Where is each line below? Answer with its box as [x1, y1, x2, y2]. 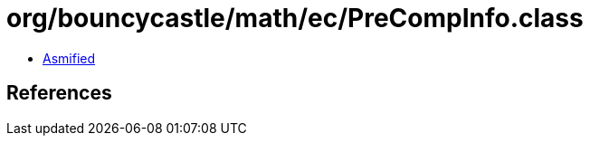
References [6, 81, 112, 105]
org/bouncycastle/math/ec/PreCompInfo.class [6, 3, 584, 33]
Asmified [43, 50, 96, 66]
